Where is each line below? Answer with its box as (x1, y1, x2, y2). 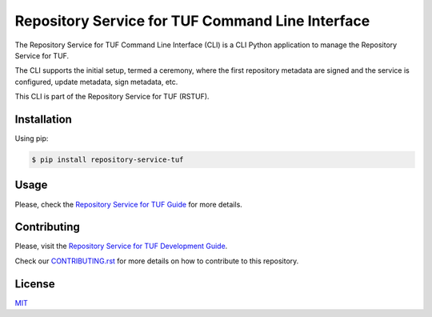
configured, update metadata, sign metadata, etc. (14, 77, 178, 86)
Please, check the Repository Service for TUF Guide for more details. (14, 199, 243, 209)
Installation (14, 112, 72, 126)
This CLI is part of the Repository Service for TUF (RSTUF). (14, 92, 210, 102)
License (14, 277, 55, 291)
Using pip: (14, 134, 49, 143)
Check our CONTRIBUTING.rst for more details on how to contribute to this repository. (14, 256, 299, 266)
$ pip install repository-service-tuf (31, 155, 184, 164)
